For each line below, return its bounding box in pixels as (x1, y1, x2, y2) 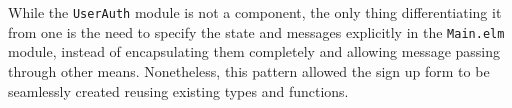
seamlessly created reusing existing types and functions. (8, 80, 349, 101)
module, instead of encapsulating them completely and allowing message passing (8, 41, 500, 62)
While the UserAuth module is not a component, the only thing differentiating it (8, 2, 502, 22)
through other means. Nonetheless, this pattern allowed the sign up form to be (8, 60, 490, 81)
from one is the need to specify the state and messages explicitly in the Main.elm (8, 21, 505, 42)
